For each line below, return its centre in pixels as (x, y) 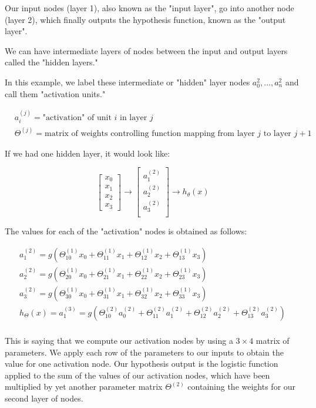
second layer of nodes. (44, 398)
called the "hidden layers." (51, 62)
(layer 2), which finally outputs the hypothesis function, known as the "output (145, 19)
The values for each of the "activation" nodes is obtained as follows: (126, 231)
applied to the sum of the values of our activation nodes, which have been (137, 375)
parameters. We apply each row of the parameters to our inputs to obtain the (144, 352)
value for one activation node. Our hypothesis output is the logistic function (142, 364)
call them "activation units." (55, 93)
